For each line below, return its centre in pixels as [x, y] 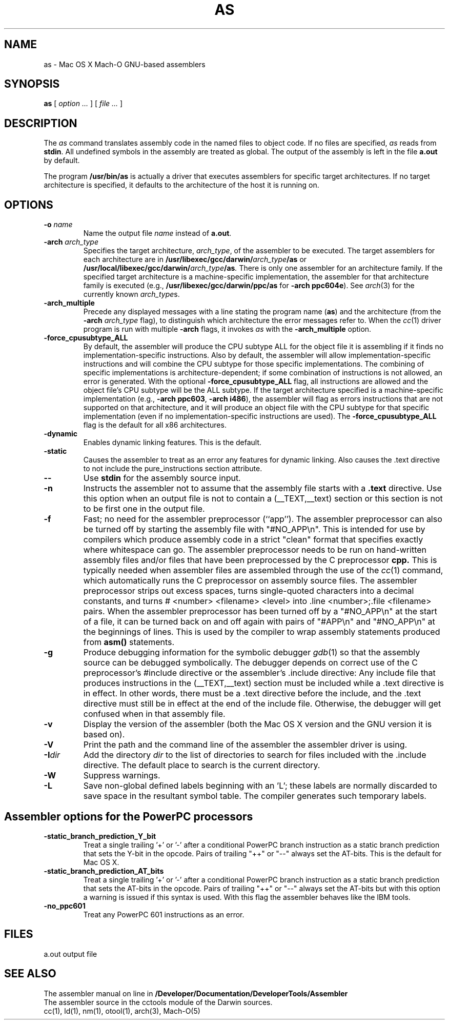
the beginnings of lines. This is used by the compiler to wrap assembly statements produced [262, 632]
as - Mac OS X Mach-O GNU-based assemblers [125, 64]
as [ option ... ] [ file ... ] [83, 104]
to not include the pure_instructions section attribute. [173, 469]
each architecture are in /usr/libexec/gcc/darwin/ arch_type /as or [195, 259]
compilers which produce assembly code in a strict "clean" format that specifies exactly [253, 540]
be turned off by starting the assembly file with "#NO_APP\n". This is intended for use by [254, 529]
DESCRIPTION [41, 123]
